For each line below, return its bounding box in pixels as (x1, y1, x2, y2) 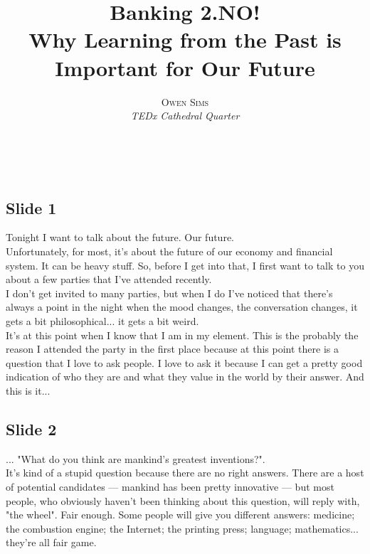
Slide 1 (6, 196, 57, 218)
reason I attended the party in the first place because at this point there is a (6, 341, 339, 356)
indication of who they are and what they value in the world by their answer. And (6, 369, 364, 384)
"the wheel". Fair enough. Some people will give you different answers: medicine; (6, 507, 355, 522)
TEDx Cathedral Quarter (130, 108, 240, 123)
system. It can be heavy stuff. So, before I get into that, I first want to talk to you (6, 257, 364, 272)
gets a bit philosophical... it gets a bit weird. (6, 314, 199, 329)
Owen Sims (161, 94, 209, 109)
